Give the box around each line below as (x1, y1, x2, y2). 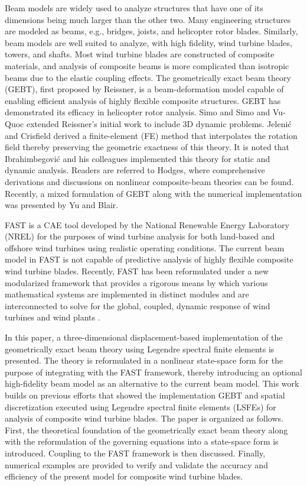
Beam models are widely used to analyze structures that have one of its (5, 2, 263, 14)
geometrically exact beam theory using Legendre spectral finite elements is (5, 342, 275, 355)
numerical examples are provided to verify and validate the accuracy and (5, 458, 268, 471)
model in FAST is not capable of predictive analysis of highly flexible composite (5, 253, 293, 265)
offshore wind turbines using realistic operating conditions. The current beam (5, 241, 285, 254)
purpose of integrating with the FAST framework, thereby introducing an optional (5, 365, 302, 378)
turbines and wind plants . (5, 311, 100, 323)
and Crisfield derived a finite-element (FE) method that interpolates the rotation (5, 129, 298, 141)
